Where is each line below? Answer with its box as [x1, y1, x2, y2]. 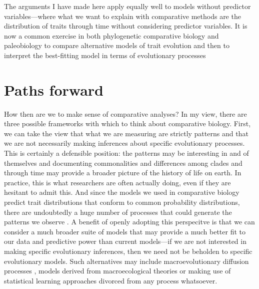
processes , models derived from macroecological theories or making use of [4, 265, 231, 276]
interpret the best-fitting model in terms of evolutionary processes [4, 50, 206, 60]
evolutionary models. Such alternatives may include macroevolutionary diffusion [4, 255, 249, 266]
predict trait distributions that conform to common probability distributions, [4, 197, 240, 207]
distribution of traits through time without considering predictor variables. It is [4, 21, 247, 31]
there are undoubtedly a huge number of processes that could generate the [4, 206, 232, 217]
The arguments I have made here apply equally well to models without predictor [4, 1, 251, 11]
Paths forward [4, 79, 103, 100]
